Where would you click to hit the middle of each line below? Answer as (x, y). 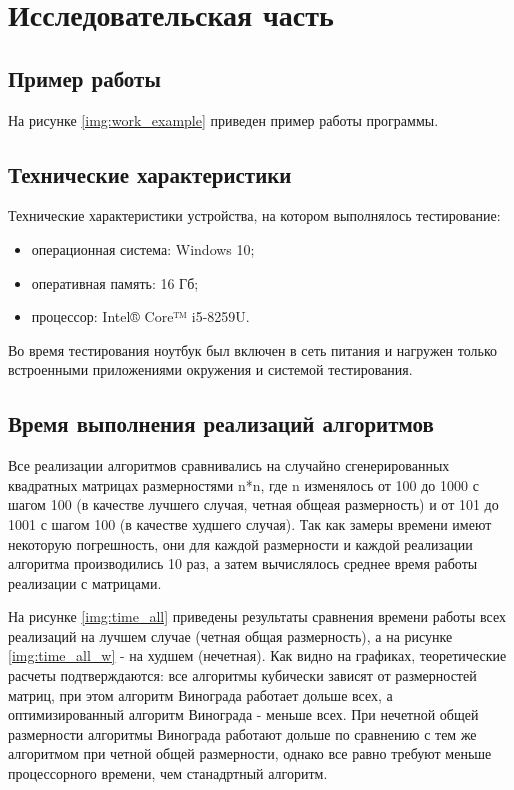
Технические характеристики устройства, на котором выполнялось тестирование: (254, 215)
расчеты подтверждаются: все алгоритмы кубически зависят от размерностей (242, 675)
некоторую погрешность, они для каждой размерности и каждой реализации (240, 543)
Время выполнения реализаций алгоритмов (221, 423)
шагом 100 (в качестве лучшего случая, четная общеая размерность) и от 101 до (253, 504)
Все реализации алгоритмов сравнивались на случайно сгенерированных (229, 465)
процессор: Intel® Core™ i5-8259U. (140, 316)
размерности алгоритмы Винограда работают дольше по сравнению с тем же (242, 733)
